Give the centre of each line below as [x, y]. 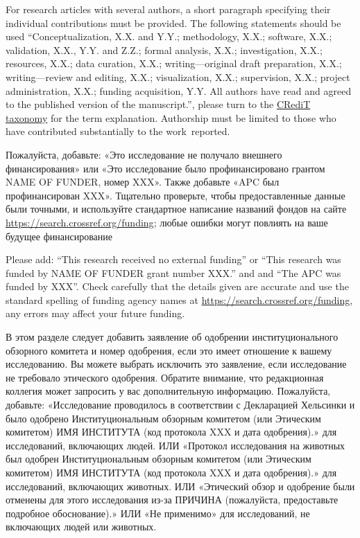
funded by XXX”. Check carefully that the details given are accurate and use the [177, 286]
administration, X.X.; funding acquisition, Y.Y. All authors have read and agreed [179, 90]
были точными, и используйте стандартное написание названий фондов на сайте [176, 209]
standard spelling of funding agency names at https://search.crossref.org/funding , [179, 299]
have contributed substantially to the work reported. [118, 131]
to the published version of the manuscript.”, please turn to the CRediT [158, 104]
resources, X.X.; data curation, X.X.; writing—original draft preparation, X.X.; [174, 63]
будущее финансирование [59, 236]
